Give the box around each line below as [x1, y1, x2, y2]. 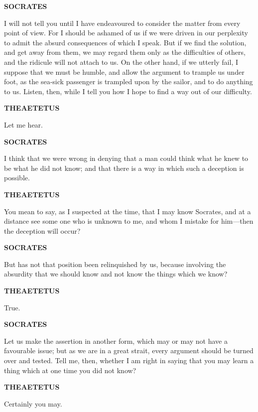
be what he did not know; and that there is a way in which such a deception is [4, 162, 244, 173]
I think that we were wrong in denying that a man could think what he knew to [4, 153, 249, 163]
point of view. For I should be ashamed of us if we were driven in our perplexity [4, 27, 248, 38]
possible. [4, 172, 30, 183]
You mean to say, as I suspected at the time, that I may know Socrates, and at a [4, 206, 251, 216]
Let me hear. [4, 119, 43, 130]
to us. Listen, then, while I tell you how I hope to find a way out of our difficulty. [4, 86, 252, 96]
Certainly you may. [4, 398, 62, 409]
